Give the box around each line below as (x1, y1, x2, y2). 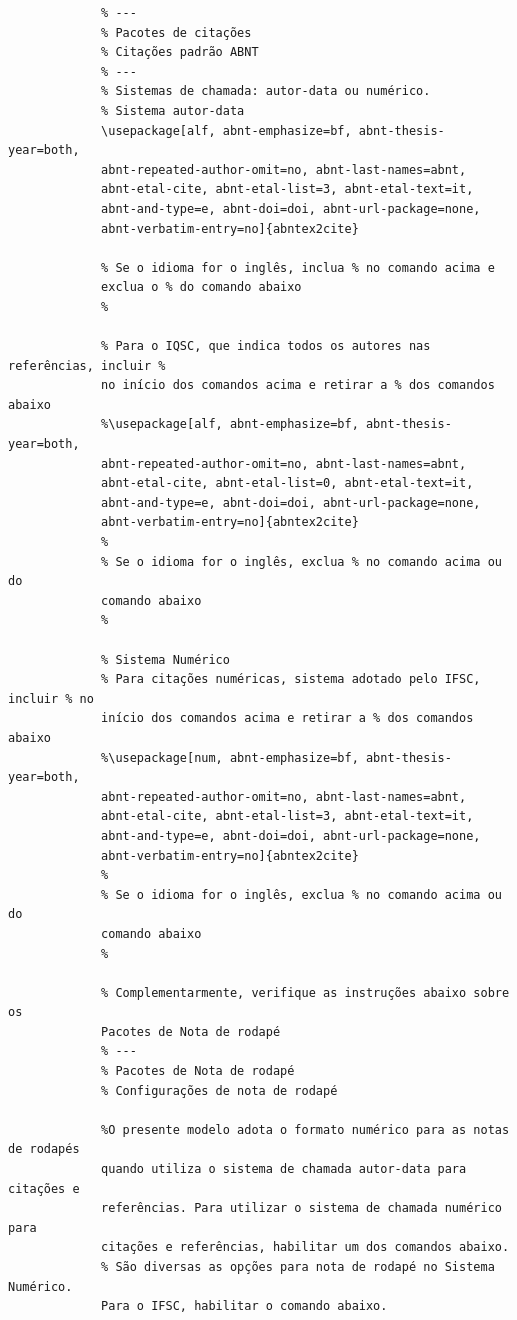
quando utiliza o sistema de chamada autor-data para (101, 1162, 467, 1177)
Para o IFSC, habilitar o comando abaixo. (101, 1299, 388, 1314)
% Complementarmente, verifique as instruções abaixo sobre (101, 985, 510, 1000)
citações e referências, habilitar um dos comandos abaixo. (101, 1240, 510, 1255)
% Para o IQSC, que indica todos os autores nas (101, 339, 431, 354)
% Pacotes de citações (101, 25, 252, 40)
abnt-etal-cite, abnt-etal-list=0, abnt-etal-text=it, (101, 476, 474, 491)
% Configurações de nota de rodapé (101, 1083, 338, 1098)
